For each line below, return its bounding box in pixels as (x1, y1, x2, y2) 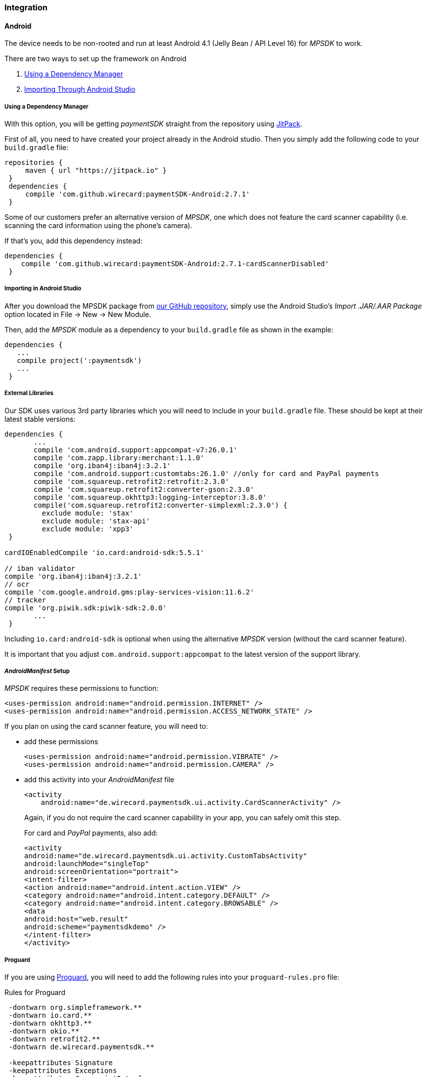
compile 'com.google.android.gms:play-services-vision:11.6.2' (4, 588, 254, 596)
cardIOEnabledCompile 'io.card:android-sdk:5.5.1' (4, 548, 204, 557)
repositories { (4, 159, 63, 166)
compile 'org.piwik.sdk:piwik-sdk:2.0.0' (4, 603, 167, 612)
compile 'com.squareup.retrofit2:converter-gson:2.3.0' (34, 485, 254, 493)
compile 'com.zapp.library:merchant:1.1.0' (34, 453, 204, 462)
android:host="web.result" (24, 915, 128, 923)
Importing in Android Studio (4, 285, 81, 292)
